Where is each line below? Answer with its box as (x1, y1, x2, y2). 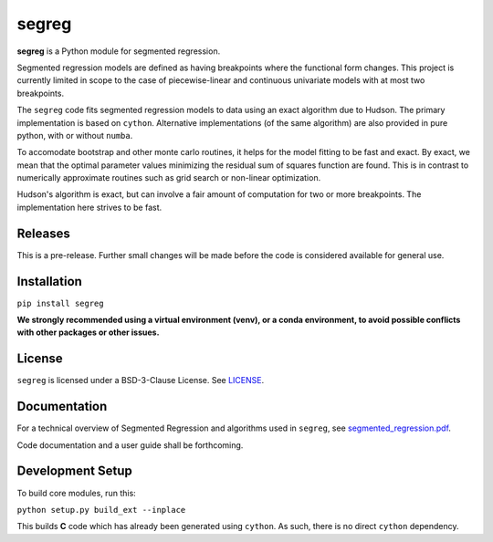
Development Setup (16, 464, 132, 479)
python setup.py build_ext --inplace (16, 505, 186, 515)
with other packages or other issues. (16, 327, 160, 338)
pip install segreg (16, 297, 104, 308)
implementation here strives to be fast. (16, 202, 163, 213)
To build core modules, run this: (16, 487, 136, 498)
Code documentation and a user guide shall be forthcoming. (16, 439, 244, 451)
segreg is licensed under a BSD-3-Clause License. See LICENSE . (16, 375, 265, 386)
